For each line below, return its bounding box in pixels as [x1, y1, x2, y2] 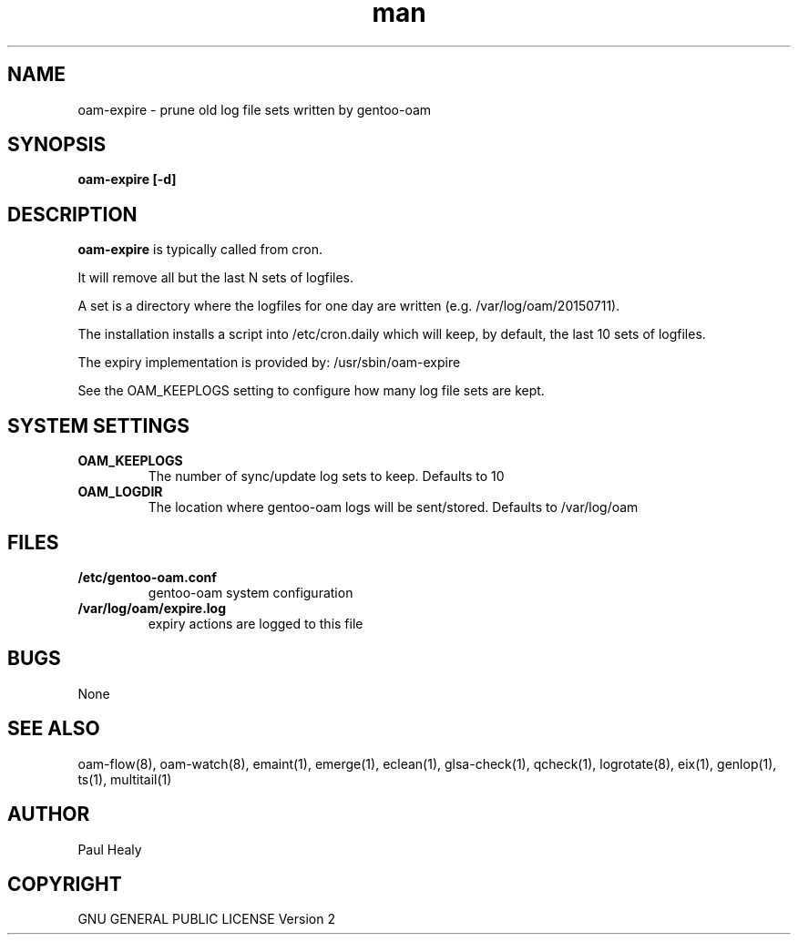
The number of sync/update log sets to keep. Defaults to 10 [148, 468, 505, 485]
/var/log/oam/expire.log [77, 599, 227, 616]
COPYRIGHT [7, 872, 122, 896]
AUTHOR [7, 803, 90, 826]
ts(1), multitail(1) [77, 771, 172, 787]
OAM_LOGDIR [77, 484, 163, 500]
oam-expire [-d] [77, 171, 177, 188]
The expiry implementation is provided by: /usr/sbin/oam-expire [77, 354, 461, 371]
